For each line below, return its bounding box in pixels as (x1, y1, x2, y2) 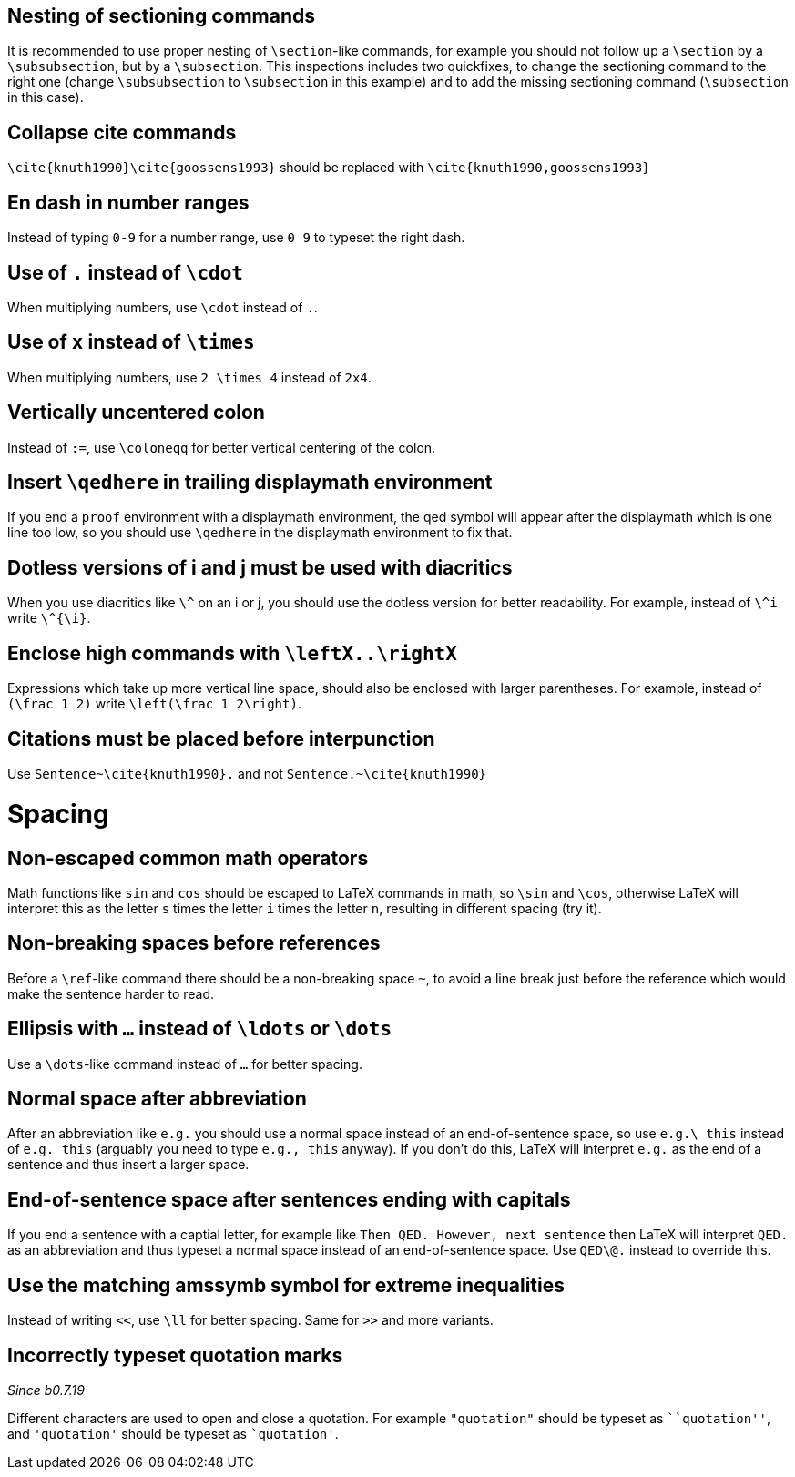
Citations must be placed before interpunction (7, 727, 435, 750)
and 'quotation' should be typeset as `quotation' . (7, 1426, 339, 1441)
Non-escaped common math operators (7, 846, 369, 870)
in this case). (7, 89, 84, 106)
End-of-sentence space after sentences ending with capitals (7, 1187, 571, 1211)
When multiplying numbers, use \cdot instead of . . (7, 299, 318, 315)
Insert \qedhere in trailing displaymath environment (7, 471, 493, 494)
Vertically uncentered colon (7, 401, 265, 424)
